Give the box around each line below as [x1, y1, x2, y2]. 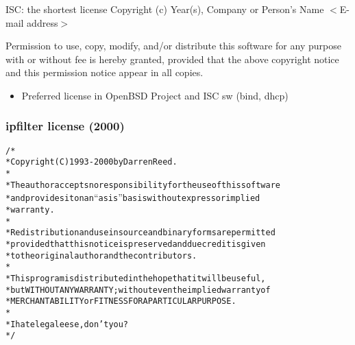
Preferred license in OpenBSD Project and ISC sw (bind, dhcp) [21, 88, 289, 102]
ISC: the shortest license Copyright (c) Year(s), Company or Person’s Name [5, 2, 324, 16]
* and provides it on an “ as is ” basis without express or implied [5, 190, 260, 204]
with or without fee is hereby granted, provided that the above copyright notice [5, 51, 339, 66]
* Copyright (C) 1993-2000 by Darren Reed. [5, 157, 177, 167]
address [27, 15, 58, 29]
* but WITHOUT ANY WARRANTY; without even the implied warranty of [5, 285, 271, 295]
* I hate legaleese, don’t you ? [5, 319, 129, 329]
